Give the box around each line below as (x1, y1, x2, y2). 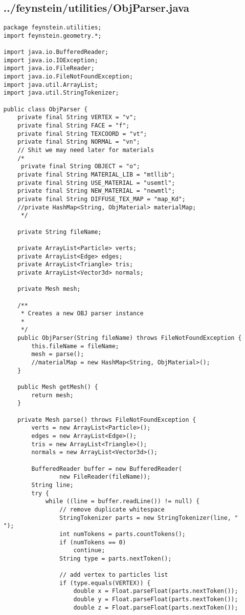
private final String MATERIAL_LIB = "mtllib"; (17, 171, 175, 179)
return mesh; (31, 391, 74, 399)
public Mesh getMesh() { (17, 384, 98, 391)
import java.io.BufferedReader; (3, 49, 109, 56)
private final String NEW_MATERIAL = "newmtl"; (17, 187, 175, 195)
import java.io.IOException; (3, 56, 98, 64)
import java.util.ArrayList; (3, 81, 98, 88)
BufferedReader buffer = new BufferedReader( (31, 465, 182, 472)
